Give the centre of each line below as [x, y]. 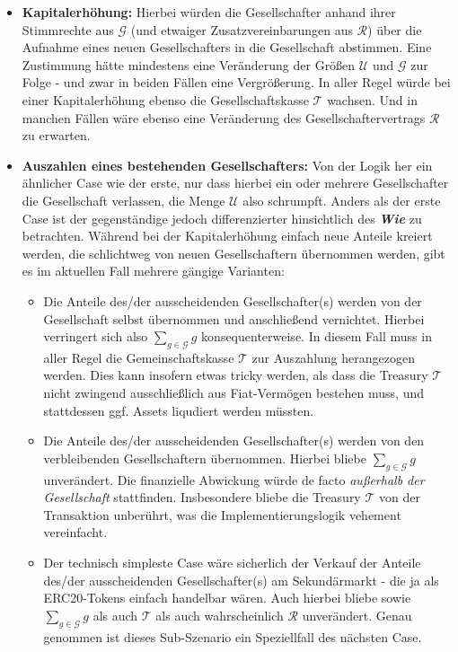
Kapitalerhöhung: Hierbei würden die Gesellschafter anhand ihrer [209, 12]
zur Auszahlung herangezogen [333, 357]
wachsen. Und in [372, 99]
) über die [395, 29]
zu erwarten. [56, 135]
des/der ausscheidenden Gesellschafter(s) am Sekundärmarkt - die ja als [241, 580]
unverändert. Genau [357, 615]
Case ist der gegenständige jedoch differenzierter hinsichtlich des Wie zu [222, 218]
